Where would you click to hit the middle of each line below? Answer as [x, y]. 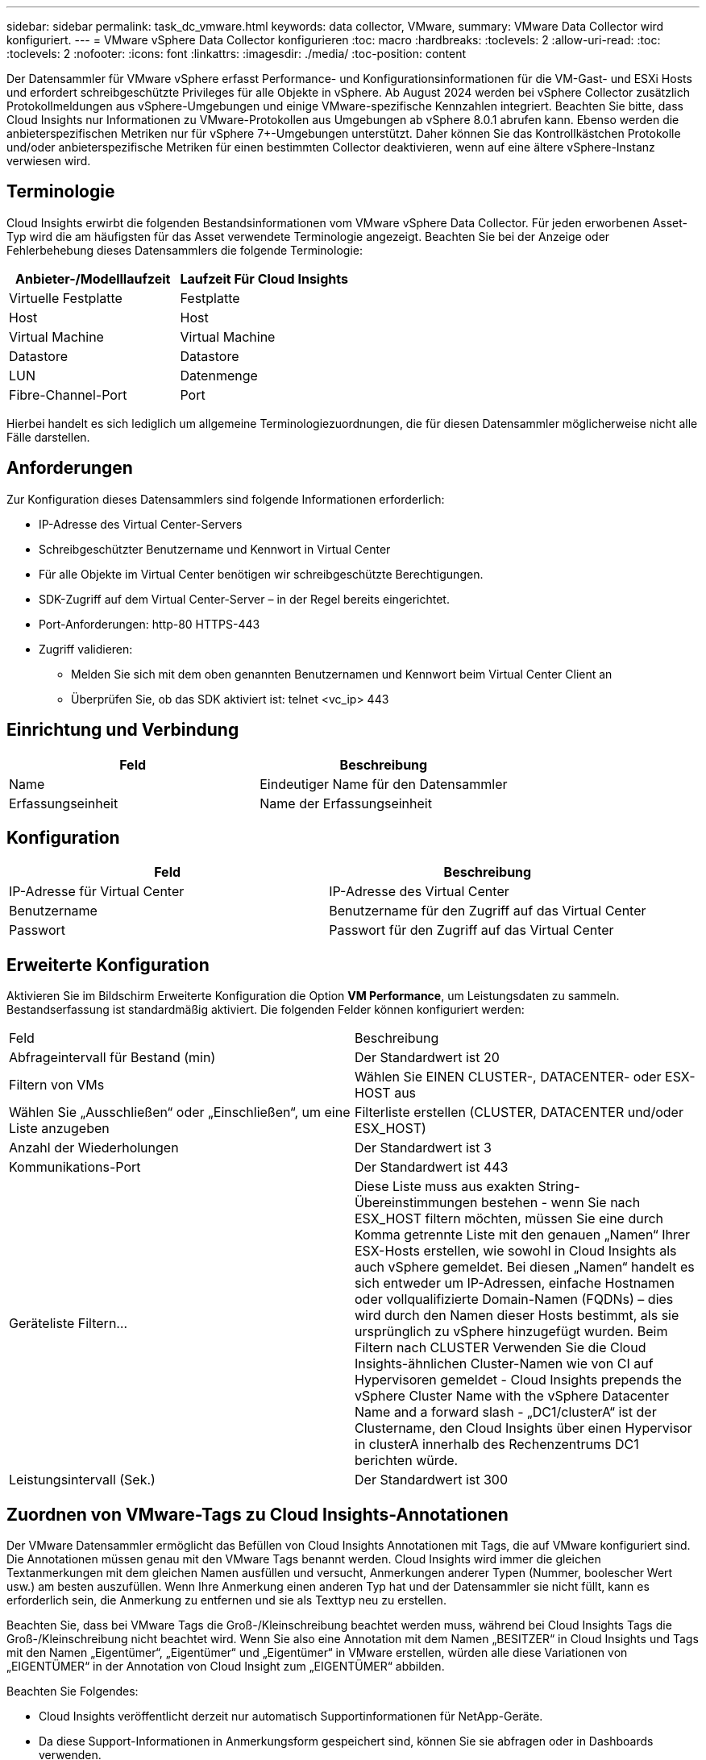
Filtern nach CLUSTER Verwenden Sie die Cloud [500, 1348]
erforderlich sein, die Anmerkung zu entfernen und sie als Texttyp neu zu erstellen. [226, 1600]
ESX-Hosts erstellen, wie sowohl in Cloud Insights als [516, 1251]
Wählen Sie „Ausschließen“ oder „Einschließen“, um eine [180, 1112]
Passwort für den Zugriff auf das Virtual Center [471, 930]
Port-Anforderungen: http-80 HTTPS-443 [150, 624]
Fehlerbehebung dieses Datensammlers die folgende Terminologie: [185, 250]
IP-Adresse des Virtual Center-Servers [141, 524]
